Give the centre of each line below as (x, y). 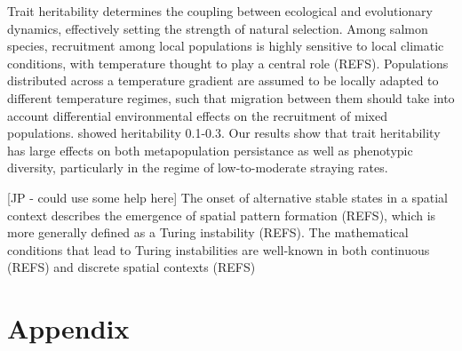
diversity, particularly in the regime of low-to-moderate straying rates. (198, 168)
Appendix (68, 328)
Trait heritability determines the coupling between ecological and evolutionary (220, 11)
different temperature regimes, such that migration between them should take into (231, 97)
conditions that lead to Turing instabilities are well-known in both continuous (219, 249)
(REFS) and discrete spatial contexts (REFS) (131, 267)
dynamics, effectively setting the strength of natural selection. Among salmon (218, 28)
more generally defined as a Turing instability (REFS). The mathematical (208, 232)
